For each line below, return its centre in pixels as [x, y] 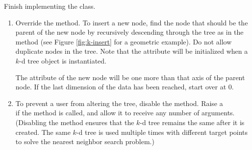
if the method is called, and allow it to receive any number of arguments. [125, 113]
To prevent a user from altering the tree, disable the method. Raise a [119, 103]
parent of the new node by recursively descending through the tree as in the [129, 32]
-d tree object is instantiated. [63, 60]
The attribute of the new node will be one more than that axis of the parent [130, 77]
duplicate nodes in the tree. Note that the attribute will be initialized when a [132, 51]
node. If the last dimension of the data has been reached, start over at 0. [125, 87]
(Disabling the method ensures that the [75, 122]
